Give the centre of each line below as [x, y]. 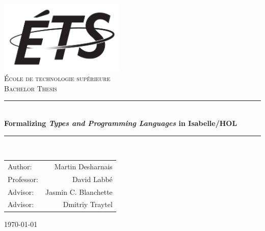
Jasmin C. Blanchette [79, 191]
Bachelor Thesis [31, 88]
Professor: [23, 179]
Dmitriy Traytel [88, 204]
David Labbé [92, 179]
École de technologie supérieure [57, 78]
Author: [20, 166]
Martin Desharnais [83, 166]
